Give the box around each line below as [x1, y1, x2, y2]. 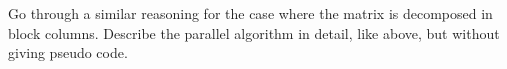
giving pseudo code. [8, 42, 128, 63]
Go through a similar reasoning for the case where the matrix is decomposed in [8, 3, 493, 23]
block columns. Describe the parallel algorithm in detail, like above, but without [8, 22, 500, 43]
